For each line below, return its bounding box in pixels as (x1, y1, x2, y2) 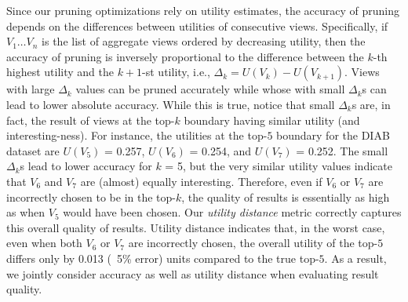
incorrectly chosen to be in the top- (6, 188, 176, 205)
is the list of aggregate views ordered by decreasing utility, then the (42, 33, 366, 49)
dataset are (6, 142, 60, 158)
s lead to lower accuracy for (20, 158, 152, 174)
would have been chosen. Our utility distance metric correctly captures (63, 204, 402, 220)
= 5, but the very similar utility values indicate (165, 158, 392, 174)
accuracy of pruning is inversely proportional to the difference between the (6, 48, 364, 64)
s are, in (352, 96, 391, 112)
